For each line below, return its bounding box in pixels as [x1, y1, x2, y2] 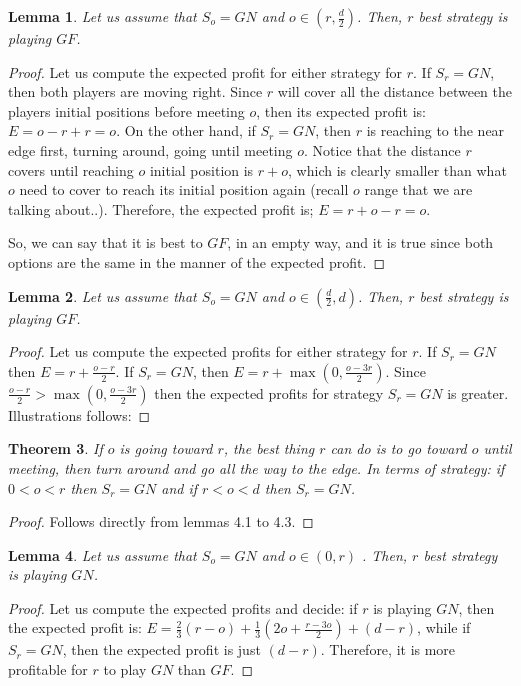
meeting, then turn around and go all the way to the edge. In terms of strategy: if [8, 457, 505, 478]
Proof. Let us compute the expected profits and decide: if [8, 597, 358, 618]
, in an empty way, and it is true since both [227, 232, 494, 253]
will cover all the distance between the [277, 81, 513, 102]
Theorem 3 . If [8, 438, 103, 459]
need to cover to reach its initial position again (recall [19, 179, 349, 200]
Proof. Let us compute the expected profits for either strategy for [8, 341, 408, 362]
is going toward [119, 438, 213, 459]
